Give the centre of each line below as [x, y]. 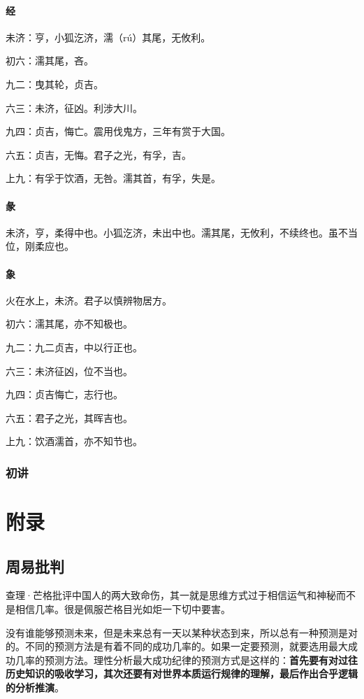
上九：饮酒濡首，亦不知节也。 [74, 441]
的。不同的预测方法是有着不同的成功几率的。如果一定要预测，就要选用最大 [177, 646]
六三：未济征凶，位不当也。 [69, 370]
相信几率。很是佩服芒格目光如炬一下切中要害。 [123, 608]
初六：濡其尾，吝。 [50, 61]
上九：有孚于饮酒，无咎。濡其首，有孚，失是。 [113, 178]
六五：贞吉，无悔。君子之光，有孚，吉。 [99, 154]
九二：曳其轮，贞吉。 [54, 84]
